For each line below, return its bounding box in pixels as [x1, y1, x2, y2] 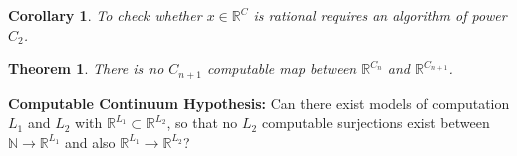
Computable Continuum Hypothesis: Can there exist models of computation [8, 92, 510, 113]
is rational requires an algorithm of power [253, 5, 507, 25]
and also [64, 131, 116, 152]
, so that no [166, 112, 238, 133]
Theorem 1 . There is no [8, 58, 164, 79]
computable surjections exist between [261, 112, 490, 133]
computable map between [206, 58, 357, 79]
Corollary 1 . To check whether [8, 5, 202, 25]
